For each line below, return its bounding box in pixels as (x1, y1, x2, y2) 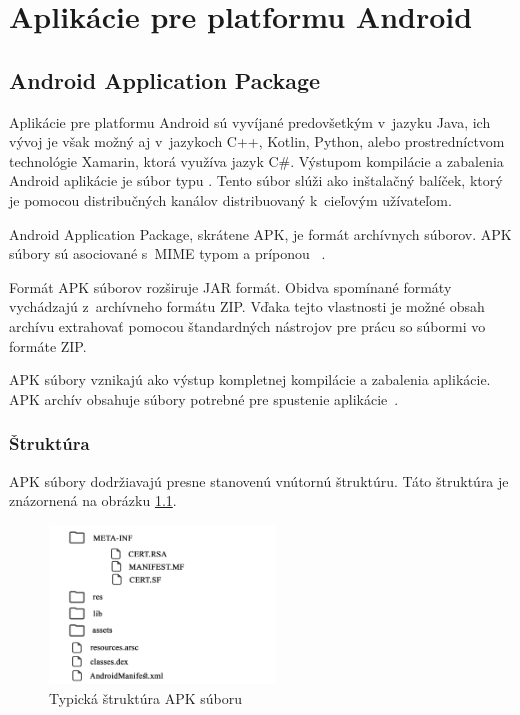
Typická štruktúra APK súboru (49, 687, 243, 708)
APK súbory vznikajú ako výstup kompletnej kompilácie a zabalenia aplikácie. (9, 369, 491, 390)
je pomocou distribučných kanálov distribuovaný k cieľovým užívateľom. (9, 189, 452, 210)
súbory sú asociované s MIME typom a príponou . (9, 243, 326, 264)
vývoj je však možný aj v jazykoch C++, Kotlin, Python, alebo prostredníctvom (9, 131, 505, 152)
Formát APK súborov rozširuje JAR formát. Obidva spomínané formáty (9, 276, 452, 297)
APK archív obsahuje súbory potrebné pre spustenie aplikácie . (9, 388, 399, 409)
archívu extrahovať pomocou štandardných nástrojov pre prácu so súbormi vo (9, 315, 486, 336)
